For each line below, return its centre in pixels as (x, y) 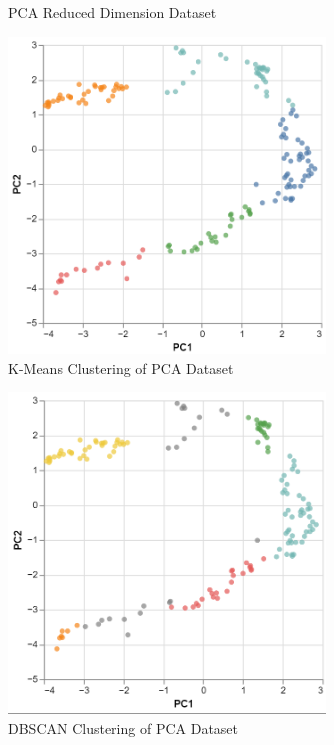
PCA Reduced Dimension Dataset (112, 12)
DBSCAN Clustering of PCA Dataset (123, 727)
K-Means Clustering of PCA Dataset (121, 367)
